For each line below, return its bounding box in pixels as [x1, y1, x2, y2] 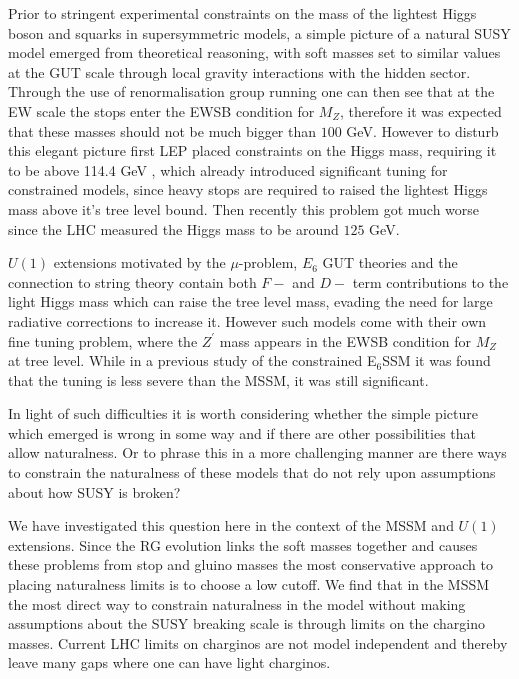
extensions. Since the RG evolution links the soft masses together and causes [8, 534, 478, 555]
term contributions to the [352, 271, 509, 292]
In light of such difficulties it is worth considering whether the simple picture [8, 403, 478, 424]
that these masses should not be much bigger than [8, 120, 317, 141]
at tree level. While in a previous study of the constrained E [8, 350, 377, 371]
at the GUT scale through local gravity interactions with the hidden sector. [8, 61, 471, 82]
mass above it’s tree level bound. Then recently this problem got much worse [8, 198, 480, 219]
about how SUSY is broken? [8, 481, 181, 502]
